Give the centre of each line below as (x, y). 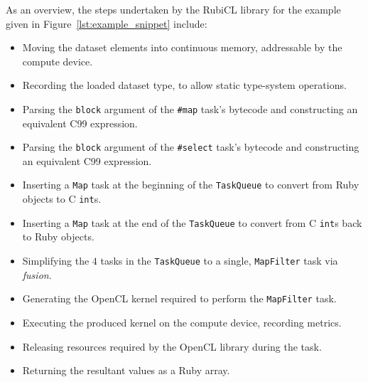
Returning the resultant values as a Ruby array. (126, 370)
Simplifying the (56, 261)
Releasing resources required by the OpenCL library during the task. (172, 346)
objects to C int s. (62, 199)
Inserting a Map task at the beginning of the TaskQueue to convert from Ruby (191, 185)
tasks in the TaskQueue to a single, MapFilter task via (219, 261)
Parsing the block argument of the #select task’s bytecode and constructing (191, 147)
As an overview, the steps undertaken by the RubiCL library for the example (173, 9)
